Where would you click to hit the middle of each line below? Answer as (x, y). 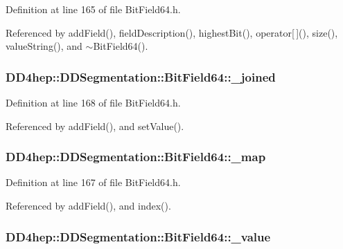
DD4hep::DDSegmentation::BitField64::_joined (141, 76)
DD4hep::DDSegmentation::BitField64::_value (138, 236)
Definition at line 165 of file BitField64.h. (93, 9)
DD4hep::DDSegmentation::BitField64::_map (136, 157)
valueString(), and (44, 46)
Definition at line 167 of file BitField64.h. (93, 182)
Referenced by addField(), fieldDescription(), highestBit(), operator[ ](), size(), (172, 32)
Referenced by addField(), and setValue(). (95, 126)
